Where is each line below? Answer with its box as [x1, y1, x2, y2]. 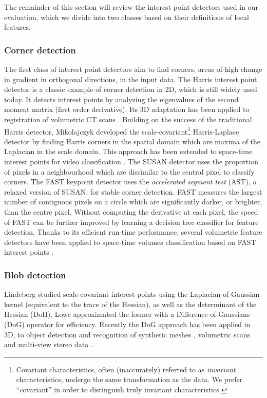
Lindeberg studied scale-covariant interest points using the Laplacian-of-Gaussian [4, 289, 260, 299]
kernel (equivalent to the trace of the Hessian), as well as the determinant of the [4, 298, 257, 309]
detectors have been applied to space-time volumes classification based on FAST [4, 236, 256, 247]
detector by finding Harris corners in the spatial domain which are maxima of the [4, 136, 261, 146]
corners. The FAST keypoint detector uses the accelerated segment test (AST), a [4, 176, 257, 187]
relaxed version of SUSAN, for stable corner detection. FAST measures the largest [4, 186, 262, 197]
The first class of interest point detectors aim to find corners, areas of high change [4, 64, 262, 74]
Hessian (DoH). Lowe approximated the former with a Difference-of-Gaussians [4, 309, 250, 319]
